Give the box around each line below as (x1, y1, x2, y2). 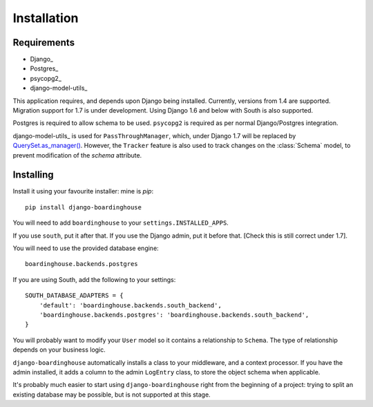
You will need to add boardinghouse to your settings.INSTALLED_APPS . (12, 218, 229, 227)
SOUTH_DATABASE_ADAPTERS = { (25, 292, 124, 300)
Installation (12, 10, 79, 26)
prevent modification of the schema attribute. (12, 151, 142, 159)
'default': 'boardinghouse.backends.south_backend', (39, 301, 222, 309)
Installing (12, 169, 55, 181)
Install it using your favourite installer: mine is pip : (12, 187, 154, 196)
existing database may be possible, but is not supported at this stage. (12, 390, 211, 399)
